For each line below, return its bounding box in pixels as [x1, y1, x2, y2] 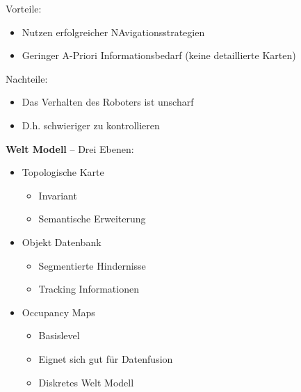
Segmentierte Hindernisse [38, 258, 146, 272]
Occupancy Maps [22, 304, 95, 319]
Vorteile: [6, 1, 42, 15]
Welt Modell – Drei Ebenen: [6, 141, 134, 156]
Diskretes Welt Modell [38, 375, 134, 389]
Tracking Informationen [38, 281, 139, 296]
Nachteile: [6, 71, 48, 85]
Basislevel [38, 328, 80, 343]
